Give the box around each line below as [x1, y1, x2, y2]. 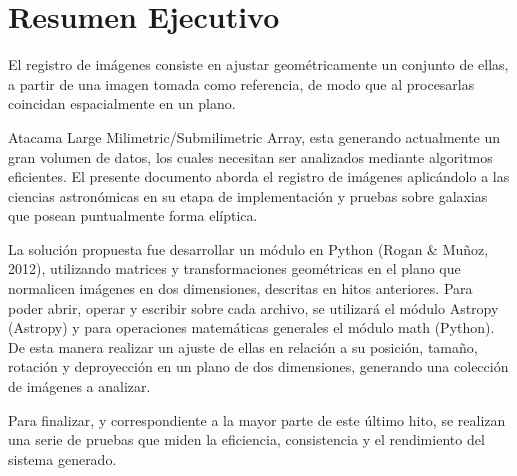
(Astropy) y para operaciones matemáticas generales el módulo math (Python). [8, 317, 495, 338]
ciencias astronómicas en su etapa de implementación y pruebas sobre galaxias [8, 185, 488, 206]
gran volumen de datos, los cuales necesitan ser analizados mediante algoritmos [8, 146, 493, 167]
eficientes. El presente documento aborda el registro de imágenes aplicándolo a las [8, 166, 510, 187]
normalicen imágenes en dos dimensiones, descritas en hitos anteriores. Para [8, 278, 473, 299]
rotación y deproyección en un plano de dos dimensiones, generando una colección [8, 356, 509, 377]
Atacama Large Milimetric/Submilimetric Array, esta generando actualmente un [8, 126, 501, 147]
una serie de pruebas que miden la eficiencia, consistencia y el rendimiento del [8, 429, 485, 450]
